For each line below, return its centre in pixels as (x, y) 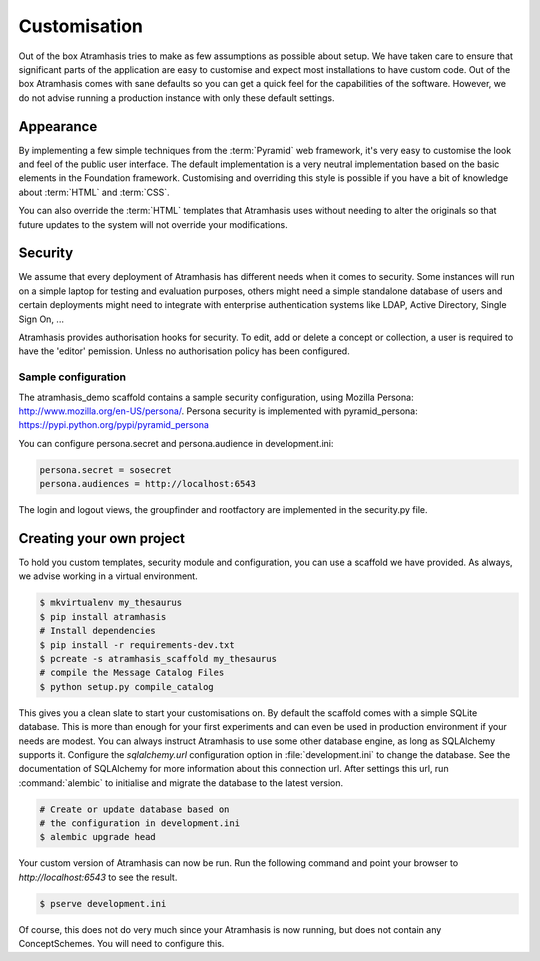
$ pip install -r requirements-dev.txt (137, 644)
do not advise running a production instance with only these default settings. (176, 97)
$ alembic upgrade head (98, 837)
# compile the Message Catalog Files (132, 673)
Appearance (58, 126)
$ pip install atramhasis (103, 616)
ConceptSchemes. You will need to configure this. (121, 944)
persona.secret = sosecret (105, 469)
